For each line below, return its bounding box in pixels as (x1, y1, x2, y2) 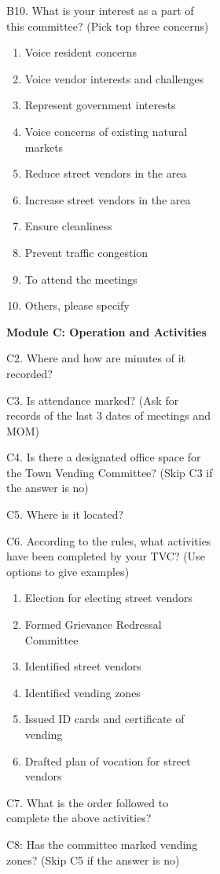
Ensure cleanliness (24, 218, 112, 234)
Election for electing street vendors (24, 589, 192, 606)
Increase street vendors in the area (24, 191, 191, 207)
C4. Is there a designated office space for (6, 449, 201, 465)
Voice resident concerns (24, 44, 137, 61)
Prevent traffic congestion (24, 244, 148, 260)
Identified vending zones (24, 684, 141, 700)
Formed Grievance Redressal (24, 616, 162, 633)
